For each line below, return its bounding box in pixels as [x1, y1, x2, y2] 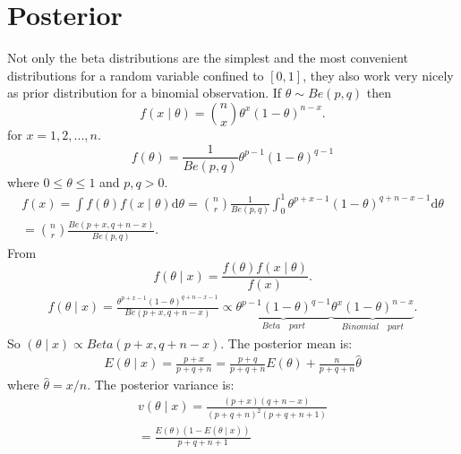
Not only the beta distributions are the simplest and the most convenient [7, 48, 409, 67]
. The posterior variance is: [87, 375, 235, 394]
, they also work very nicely [303, 65, 454, 84]
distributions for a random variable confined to [7, 65, 264, 84]
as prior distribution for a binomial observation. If [7, 83, 282, 102]
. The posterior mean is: [220, 333, 353, 352]
